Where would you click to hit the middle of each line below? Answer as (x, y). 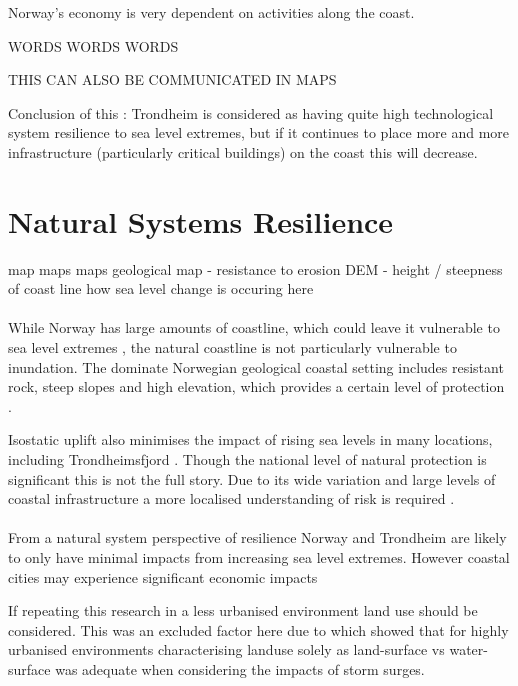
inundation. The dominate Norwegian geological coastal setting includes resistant (256, 366)
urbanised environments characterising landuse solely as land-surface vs (226, 649)
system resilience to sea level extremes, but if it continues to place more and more (259, 132)
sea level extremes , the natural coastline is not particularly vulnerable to (232, 347)
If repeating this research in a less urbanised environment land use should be (243, 610)
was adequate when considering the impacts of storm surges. (240, 668)
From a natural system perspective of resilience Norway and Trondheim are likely (257, 537)
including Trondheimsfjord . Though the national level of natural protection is (247, 459)
